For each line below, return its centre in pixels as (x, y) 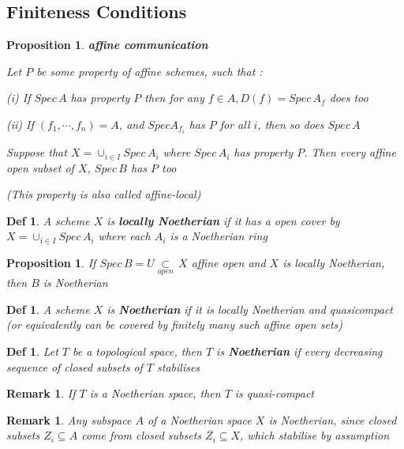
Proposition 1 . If (51, 263)
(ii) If (20, 124)
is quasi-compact (275, 393)
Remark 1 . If (41, 393)
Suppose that (37, 152)
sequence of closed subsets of (75, 366)
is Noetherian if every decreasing (299, 351)
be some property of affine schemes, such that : (150, 71)
